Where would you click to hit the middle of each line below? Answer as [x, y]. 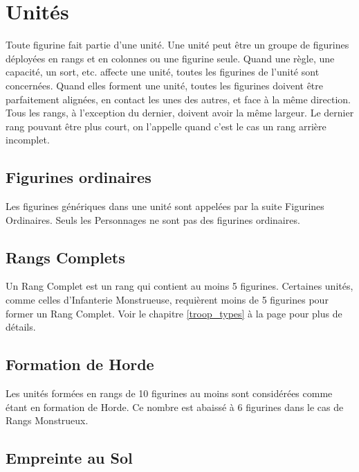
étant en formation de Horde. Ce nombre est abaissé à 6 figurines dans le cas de [175, 407]
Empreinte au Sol [69, 458]
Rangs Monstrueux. [47, 420]
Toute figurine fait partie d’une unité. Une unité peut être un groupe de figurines [177, 45]
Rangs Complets [65, 257]
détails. [21, 327]
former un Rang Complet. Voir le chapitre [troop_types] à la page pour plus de [174, 313]
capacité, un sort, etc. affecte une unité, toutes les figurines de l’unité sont [163, 72]
